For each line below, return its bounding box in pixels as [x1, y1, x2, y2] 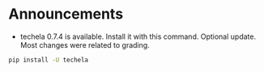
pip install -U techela [8, 56, 89, 64]
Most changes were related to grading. [19, 40, 150, 49]
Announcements [8, 5, 124, 23]
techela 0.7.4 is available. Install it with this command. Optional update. [19, 32, 257, 41]
